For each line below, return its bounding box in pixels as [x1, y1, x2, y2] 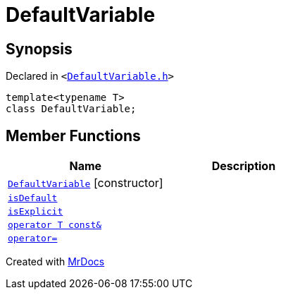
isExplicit [8, 206, 63, 217]
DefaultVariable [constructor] [8, 176, 163, 191]
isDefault [8, 193, 58, 204]
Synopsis [6, 40, 73, 58]
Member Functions [6, 126, 141, 145]
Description [211, 159, 276, 174]
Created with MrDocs [6, 255, 105, 268]
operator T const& [8, 219, 102, 231]
